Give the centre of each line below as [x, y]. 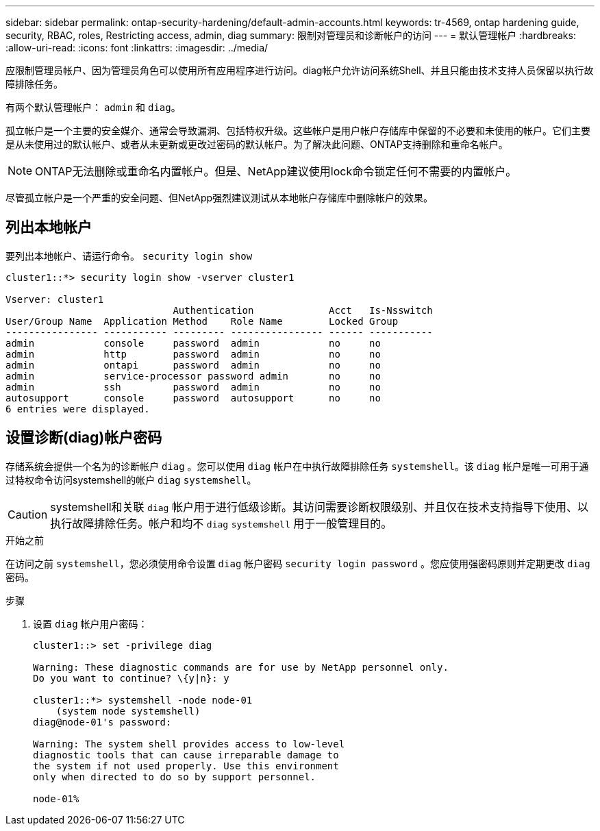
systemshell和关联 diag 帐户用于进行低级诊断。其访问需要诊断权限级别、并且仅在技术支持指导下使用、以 [319, 507]
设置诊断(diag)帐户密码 [84, 438]
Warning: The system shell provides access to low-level [189, 744]
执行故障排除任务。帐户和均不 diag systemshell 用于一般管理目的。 [221, 523]
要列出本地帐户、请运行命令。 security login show [129, 256]
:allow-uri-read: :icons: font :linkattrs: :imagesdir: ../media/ [137, 48]
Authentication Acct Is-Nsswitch [303, 310]
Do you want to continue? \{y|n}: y [131, 678]
